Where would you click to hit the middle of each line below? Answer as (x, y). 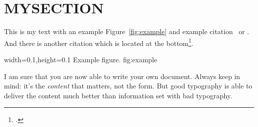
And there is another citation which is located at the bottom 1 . (99, 42)
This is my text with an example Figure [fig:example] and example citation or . (127, 31)
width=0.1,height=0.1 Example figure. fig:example (81, 59)
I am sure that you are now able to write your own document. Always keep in (122, 76)
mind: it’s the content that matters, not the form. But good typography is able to (128, 86)
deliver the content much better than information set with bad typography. (118, 95)
